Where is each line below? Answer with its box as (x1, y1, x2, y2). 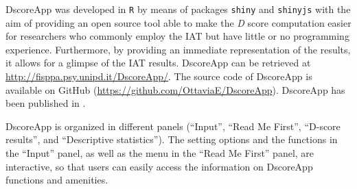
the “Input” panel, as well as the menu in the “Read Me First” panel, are (5, 146, 314, 160)
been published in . (5, 96, 86, 110)
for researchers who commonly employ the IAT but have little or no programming (5, 29, 349, 43)
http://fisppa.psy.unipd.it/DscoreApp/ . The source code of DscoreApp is (5, 69, 312, 84)
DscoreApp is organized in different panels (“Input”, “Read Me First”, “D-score (5, 118, 341, 133)
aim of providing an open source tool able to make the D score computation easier (5, 15, 352, 29)
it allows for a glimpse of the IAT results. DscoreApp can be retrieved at (5, 55, 311, 70)
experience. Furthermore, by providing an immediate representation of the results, (5, 42, 351, 56)
